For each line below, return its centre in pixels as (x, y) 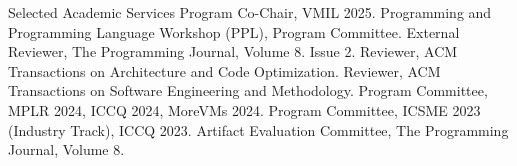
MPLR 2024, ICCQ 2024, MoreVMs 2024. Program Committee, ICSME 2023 (244, 109)
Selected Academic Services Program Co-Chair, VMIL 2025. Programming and (250, 12)
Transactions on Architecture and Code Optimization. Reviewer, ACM (224, 70)
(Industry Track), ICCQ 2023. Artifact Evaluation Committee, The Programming (258, 129)
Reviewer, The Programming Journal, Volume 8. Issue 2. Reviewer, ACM (233, 51)
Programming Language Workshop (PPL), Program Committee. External (234, 31)
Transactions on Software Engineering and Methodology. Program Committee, (248, 90)
